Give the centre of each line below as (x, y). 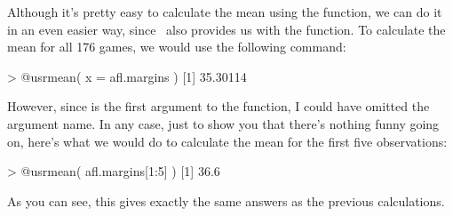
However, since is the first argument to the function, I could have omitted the (219, 106)
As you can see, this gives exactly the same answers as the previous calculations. (226, 200)
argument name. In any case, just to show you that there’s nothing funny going (223, 123)
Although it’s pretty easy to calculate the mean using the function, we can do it (225, 12)
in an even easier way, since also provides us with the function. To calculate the (226, 29)
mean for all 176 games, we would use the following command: (177, 47)
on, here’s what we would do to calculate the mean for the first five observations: (227, 141)
